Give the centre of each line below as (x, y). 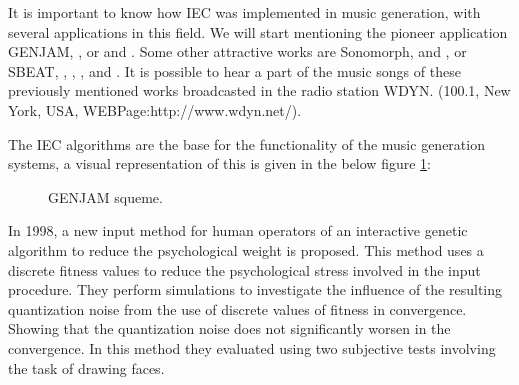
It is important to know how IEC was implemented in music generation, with (244, 12)
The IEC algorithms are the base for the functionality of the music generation (246, 143)
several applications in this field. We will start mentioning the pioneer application (258, 31)
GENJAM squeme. (105, 196)
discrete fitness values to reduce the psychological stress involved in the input (244, 269)
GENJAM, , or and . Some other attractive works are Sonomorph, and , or (237, 51)
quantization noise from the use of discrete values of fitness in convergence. (237, 308)
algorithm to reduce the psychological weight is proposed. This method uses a (246, 249)
